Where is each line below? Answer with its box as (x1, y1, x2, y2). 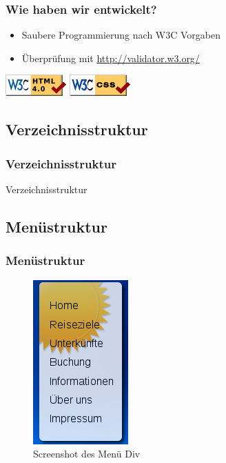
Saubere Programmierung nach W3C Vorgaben (21, 28, 220, 42)
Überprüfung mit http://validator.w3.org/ (21, 50, 200, 65)
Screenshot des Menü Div (33, 446, 141, 461)
